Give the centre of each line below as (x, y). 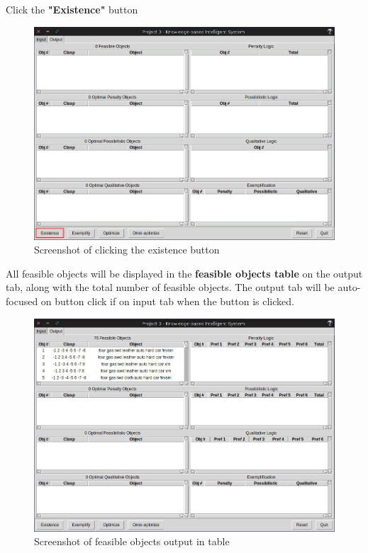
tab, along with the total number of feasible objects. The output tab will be (170, 287)
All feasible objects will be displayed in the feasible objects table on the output (184, 273)
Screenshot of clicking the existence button (127, 250)
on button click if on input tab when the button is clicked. (167, 301)
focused (22, 301)
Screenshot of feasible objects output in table (132, 541)
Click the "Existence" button (72, 9)
